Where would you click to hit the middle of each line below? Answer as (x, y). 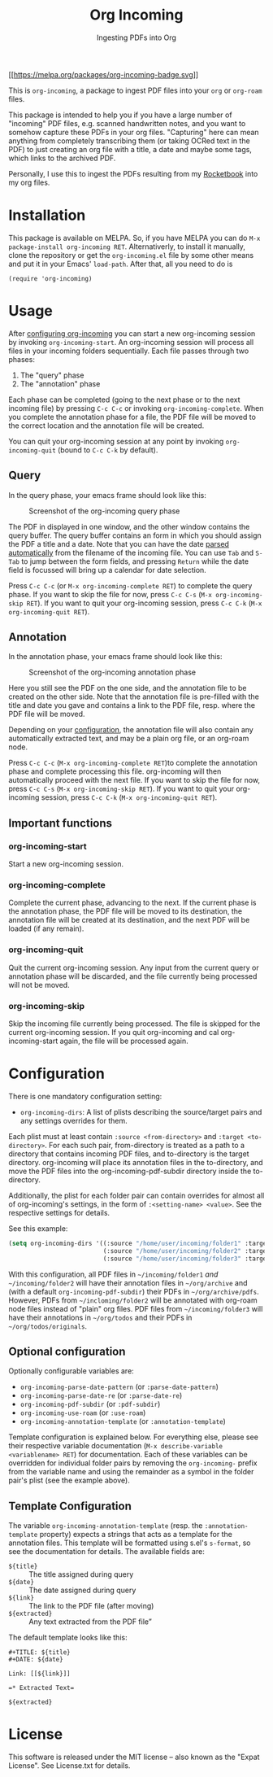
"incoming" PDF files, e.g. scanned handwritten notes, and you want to (127, 123)
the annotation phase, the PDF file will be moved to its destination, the (126, 911)
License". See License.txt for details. (69, 1766)
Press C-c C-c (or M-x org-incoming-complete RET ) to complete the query (130, 585)
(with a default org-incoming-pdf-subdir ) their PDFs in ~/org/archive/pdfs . (134, 1291)
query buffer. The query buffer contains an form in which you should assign (135, 535)
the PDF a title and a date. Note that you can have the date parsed (119, 544)
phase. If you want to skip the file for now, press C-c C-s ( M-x (110, 594)
